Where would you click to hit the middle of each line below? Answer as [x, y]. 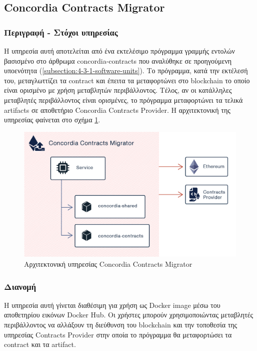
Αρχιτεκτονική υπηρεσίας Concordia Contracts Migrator [108, 264]
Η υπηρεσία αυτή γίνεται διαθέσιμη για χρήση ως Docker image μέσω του [112, 305]
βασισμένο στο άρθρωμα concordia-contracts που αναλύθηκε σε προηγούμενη [118, 60]
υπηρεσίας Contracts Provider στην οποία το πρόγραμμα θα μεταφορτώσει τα [118, 334]
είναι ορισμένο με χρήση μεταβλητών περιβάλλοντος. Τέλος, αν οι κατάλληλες [118, 90]
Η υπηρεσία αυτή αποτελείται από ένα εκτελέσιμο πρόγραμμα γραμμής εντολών [119, 51]
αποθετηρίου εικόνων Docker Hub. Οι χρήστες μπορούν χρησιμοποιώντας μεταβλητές [129, 315]
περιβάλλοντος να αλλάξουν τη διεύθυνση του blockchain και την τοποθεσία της [121, 325]
